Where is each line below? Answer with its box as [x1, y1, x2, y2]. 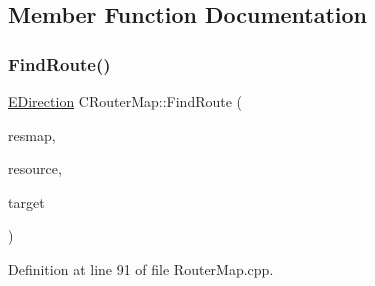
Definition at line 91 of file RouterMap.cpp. [8, 258, 274, 279]
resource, [8, 158, 62, 179]
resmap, [8, 124, 56, 145]
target [8, 191, 45, 212]
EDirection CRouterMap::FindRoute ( [8, 91, 243, 111]
